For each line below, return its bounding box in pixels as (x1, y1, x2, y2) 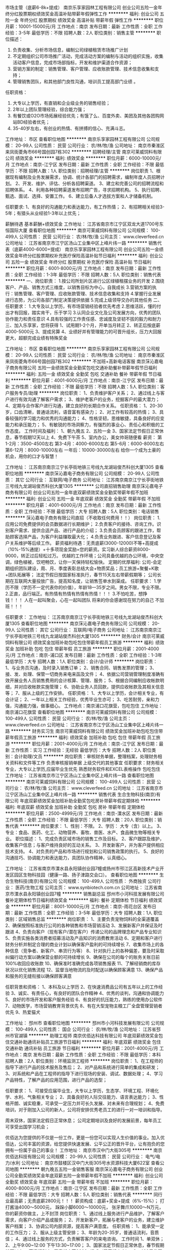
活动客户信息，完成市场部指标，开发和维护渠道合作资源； (12, 60, 133, 65)
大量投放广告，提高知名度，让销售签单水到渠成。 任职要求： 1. (27, 578, 157, 584)
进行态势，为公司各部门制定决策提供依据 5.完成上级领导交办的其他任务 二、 (5, 297, 162, 303)
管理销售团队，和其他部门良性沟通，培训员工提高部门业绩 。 (12, 79, 138, 85)
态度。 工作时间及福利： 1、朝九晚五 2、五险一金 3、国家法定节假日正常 (9, 428, 159, 434)
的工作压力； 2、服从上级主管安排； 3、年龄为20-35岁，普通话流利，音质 (5, 1230, 159, 1235)
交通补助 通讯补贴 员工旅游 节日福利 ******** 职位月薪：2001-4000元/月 (5, 1045, 158, 1051)
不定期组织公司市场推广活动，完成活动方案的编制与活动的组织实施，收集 (12, 53, 163, 59)
